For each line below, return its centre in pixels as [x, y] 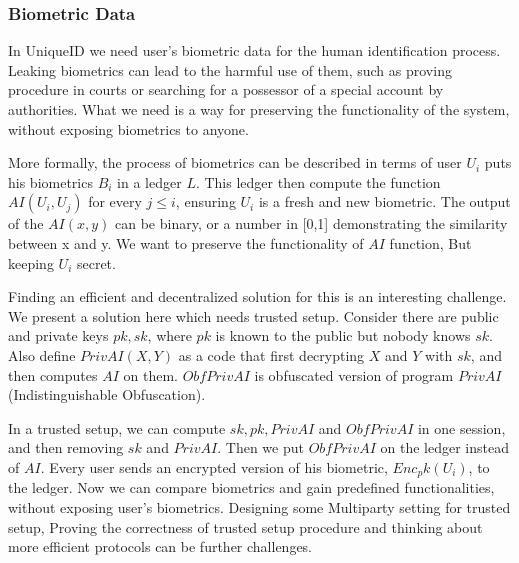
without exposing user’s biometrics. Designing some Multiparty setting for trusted [259, 506]
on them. [150, 374]
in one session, [461, 427]
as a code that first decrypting [271, 354]
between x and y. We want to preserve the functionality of [186, 242]
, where [169, 335]
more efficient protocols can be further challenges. [160, 546]
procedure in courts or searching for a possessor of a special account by [226, 89]
